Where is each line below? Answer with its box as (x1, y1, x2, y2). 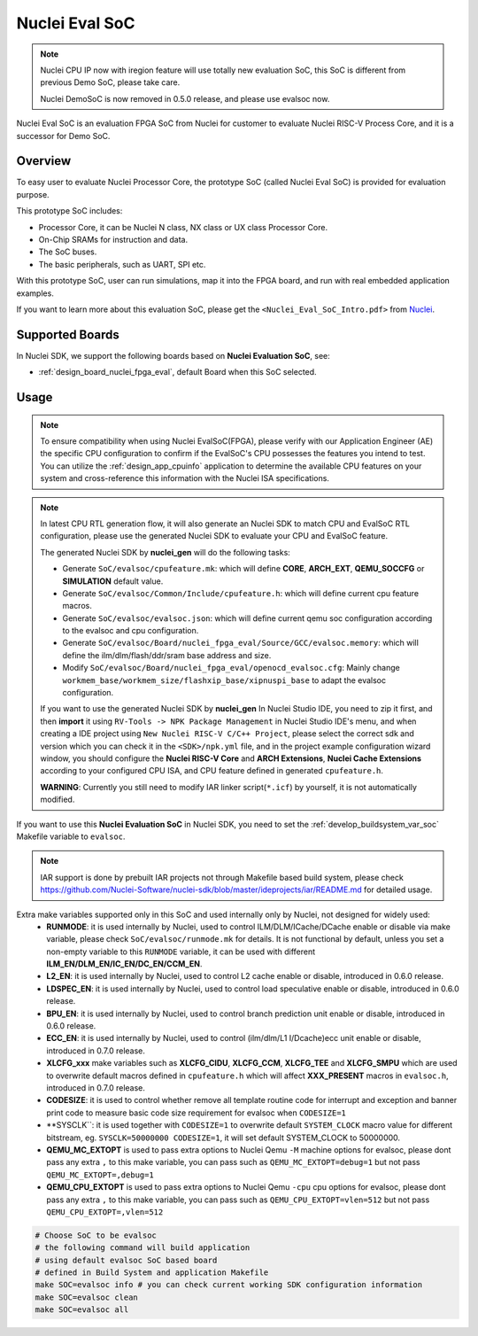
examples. (16, 288, 55, 299)
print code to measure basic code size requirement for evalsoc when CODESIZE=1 (46, 1107, 347, 1118)
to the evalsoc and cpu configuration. (62, 625, 199, 636)
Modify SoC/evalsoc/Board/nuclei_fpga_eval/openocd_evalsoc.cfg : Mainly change (62, 663, 400, 673)
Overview (16, 153, 72, 168)
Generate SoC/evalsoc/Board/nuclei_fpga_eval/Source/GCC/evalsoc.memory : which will (62, 638, 420, 649)
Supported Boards (16, 327, 119, 342)
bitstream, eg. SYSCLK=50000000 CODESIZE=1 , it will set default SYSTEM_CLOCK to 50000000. (46, 1132, 401, 1143)
